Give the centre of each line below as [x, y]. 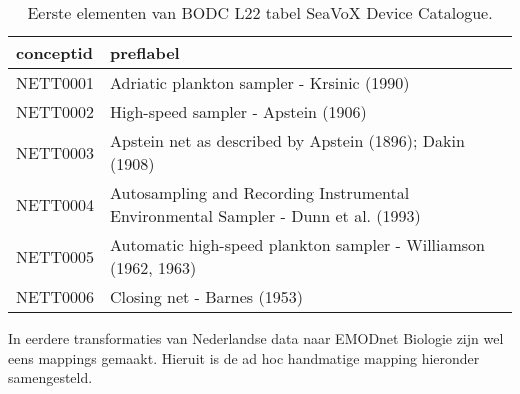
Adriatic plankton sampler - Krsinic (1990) [260, 82]
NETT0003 [55, 152]
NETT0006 [55, 296]
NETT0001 [55, 82]
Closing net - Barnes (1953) [206, 296]
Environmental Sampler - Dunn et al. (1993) [265, 215]
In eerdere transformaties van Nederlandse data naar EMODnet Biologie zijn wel [256, 338]
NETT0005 [55, 256]
